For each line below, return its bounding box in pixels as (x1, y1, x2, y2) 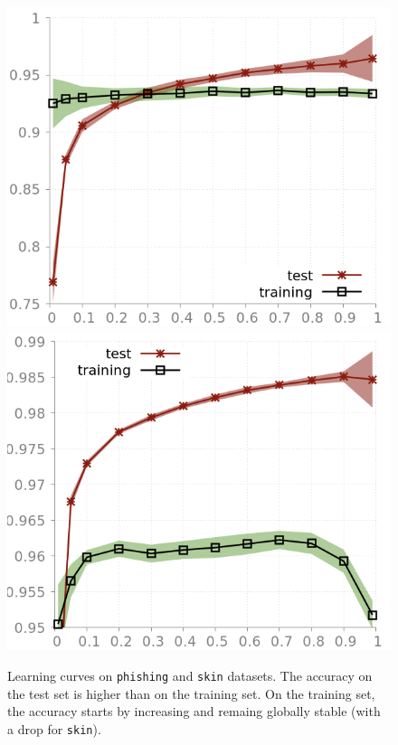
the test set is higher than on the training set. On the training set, (7, 684, 375, 703)
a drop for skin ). (7, 719, 101, 738)
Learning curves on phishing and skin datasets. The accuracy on (7, 665, 373, 684)
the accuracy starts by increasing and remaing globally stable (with (7, 702, 381, 721)
